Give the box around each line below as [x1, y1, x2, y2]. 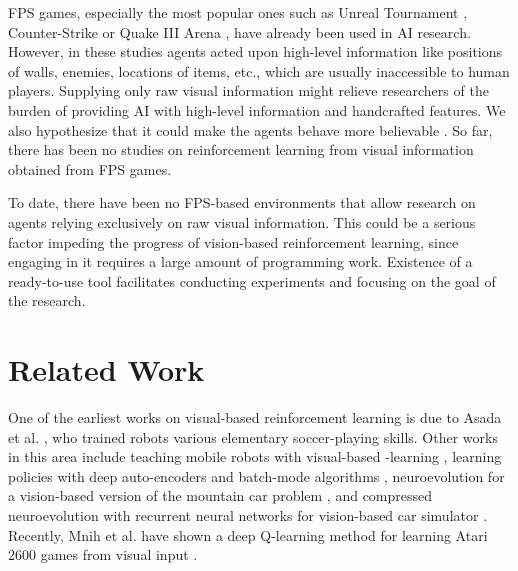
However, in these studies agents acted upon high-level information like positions [8, 41, 503, 62]
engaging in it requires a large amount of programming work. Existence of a [8, 251, 473, 272]
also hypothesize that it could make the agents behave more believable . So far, [8, 119, 493, 140]
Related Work [8, 349, 205, 390]
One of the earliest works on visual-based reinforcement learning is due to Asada [8, 407, 502, 428]
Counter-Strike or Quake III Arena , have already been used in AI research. [8, 21, 471, 42]
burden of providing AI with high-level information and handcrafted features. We [8, 99, 506, 120]
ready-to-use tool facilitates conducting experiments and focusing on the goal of [8, 270, 496, 291]
